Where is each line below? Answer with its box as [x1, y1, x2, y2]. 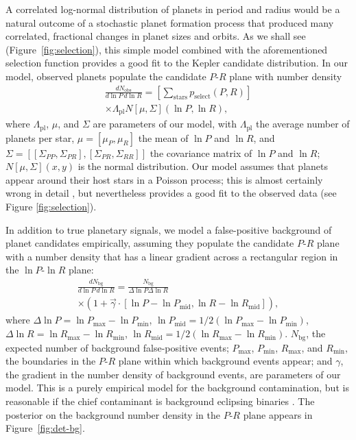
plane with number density [229, 69, 342, 83]
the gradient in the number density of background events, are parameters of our [5, 367, 341, 381]
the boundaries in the [5, 354, 96, 368]
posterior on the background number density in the [5, 407, 221, 421]
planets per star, [5, 130, 75, 145]
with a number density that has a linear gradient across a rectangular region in [5, 249, 338, 263]
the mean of [138, 130, 189, 145]
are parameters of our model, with [93, 117, 237, 131]
